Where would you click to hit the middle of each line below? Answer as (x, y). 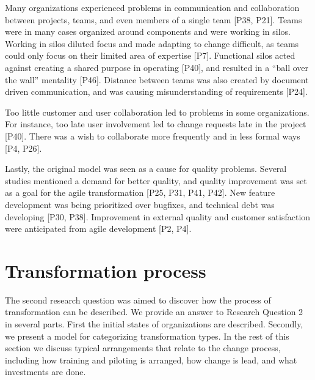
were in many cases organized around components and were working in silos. (148, 32)
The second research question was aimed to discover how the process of (138, 300)
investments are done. (45, 372)
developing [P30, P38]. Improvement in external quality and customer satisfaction (158, 216)
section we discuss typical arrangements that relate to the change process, (143, 348)
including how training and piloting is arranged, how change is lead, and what (151, 360)
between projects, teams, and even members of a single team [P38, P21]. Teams (154, 19)
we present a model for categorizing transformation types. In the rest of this (147, 336)
